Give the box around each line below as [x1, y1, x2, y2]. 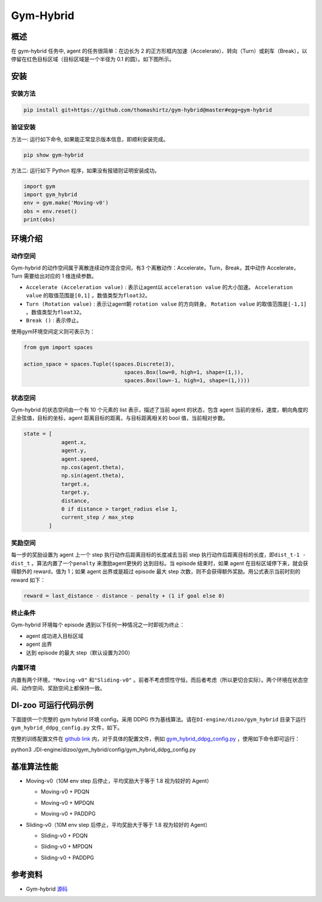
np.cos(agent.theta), [61, 464, 125, 470]
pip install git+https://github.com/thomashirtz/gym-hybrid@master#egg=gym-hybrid [23, 107, 273, 113]
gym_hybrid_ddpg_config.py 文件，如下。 [11, 724, 123, 731]
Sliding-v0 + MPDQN [41, 843, 92, 850]
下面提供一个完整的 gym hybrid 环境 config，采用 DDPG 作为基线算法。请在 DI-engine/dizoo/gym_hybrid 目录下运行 [11, 715, 306, 723]
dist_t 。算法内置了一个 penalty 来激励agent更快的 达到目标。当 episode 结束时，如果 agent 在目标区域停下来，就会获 [11, 559, 308, 566]
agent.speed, [61, 455, 100, 462]
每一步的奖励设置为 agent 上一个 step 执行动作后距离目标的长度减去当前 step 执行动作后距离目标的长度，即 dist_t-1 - [11, 551, 306, 559]
